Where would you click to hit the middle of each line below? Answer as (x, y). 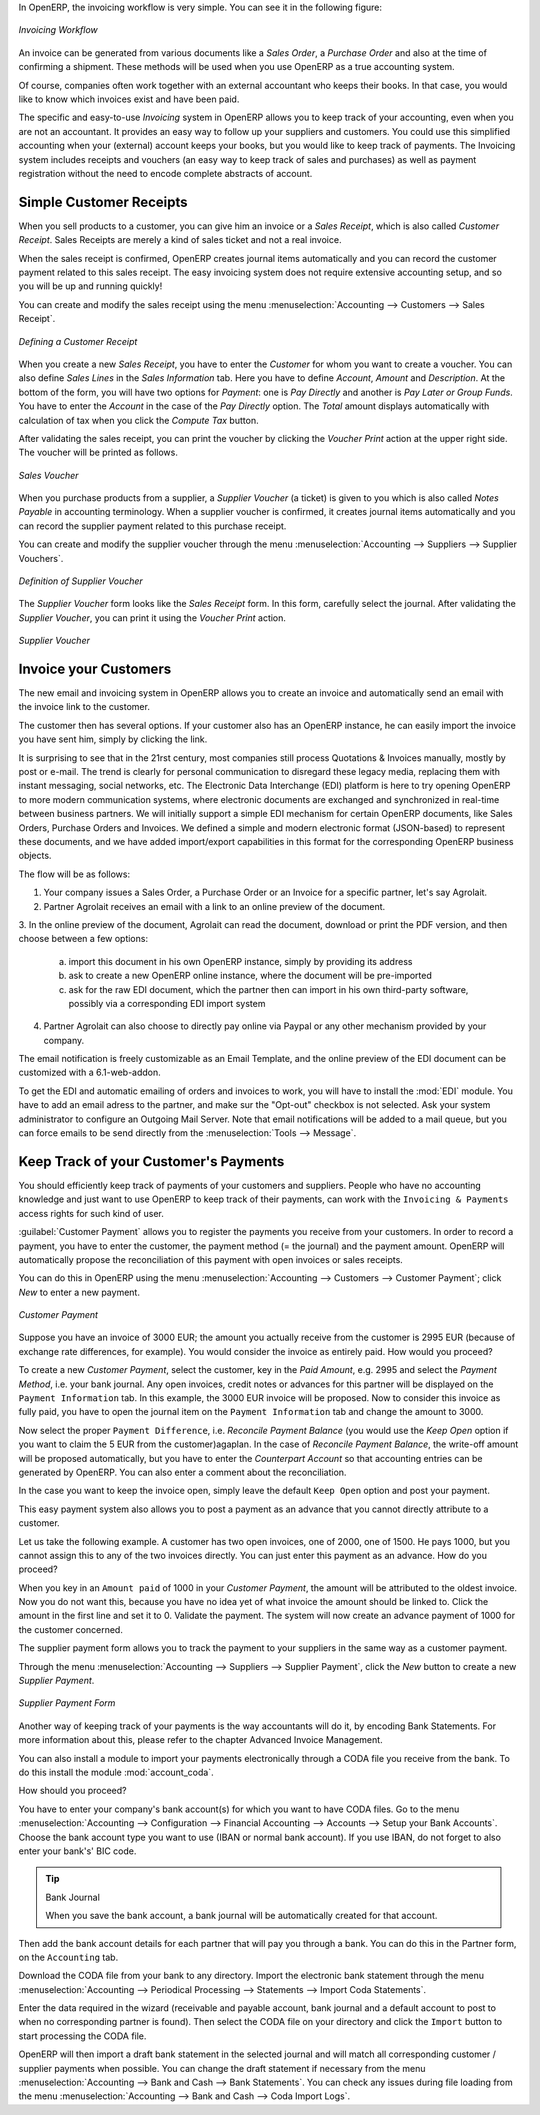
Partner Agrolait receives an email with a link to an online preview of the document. (214, 906)
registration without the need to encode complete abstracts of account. (165, 173)
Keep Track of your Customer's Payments (151, 1161)
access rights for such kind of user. (91, 1213)
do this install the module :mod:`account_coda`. (116, 1772)
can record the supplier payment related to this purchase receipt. (152, 526)
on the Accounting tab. (68, 1957)
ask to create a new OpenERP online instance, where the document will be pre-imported (250, 976)
